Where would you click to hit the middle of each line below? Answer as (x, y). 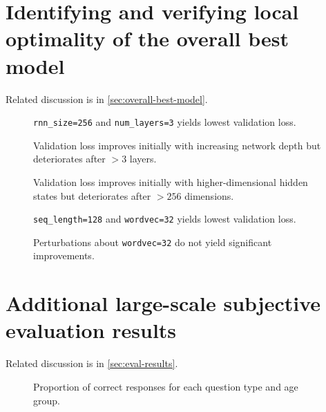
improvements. (64, 255)
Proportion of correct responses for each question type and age (166, 386)
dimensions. (209, 195)
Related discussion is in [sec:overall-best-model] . (107, 99)
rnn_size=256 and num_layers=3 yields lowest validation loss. (165, 122)
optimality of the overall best (147, 38)
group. (47, 400)
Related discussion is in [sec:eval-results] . (92, 363)
